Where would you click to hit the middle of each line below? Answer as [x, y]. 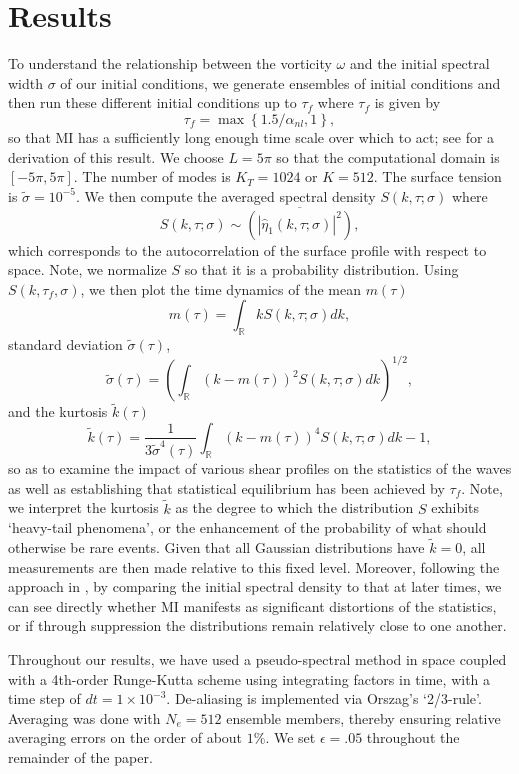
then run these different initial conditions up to [152, 102]
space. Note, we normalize [87, 269]
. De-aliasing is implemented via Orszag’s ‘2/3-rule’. [324, 698]
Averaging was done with [84, 717]
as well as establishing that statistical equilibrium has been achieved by [226, 487]
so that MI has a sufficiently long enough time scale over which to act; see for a [251, 136]
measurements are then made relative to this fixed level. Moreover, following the [254, 566]
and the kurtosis [58, 411]
